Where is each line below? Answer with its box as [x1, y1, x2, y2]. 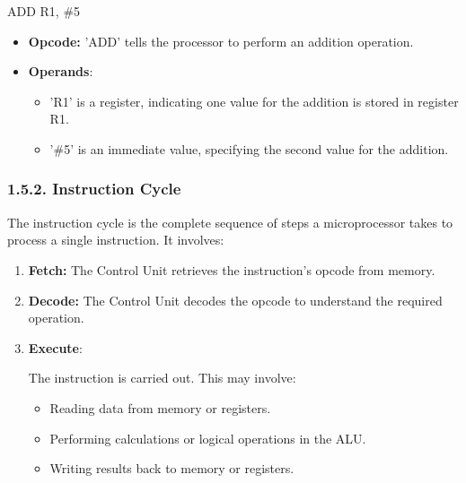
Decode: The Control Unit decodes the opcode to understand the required [28, 290, 443, 309]
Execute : [28, 338, 83, 357]
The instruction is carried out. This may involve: [28, 368, 296, 387]
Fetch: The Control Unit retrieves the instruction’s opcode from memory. [28, 260, 435, 279]
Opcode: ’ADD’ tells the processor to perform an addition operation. [28, 31, 414, 50]
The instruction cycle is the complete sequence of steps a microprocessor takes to [7, 212, 453, 231]
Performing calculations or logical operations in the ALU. [49, 428, 366, 447]
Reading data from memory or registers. [49, 398, 271, 417]
